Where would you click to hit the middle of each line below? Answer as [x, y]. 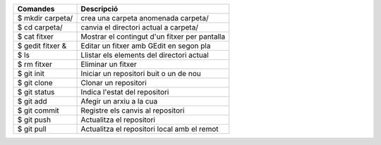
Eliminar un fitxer [109, 64]
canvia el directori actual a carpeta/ [140, 27]
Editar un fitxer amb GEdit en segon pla [146, 46]
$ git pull [32, 129]
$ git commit [38, 111]
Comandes [36, 9]
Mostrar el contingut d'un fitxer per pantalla [153, 37]
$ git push [34, 120]
